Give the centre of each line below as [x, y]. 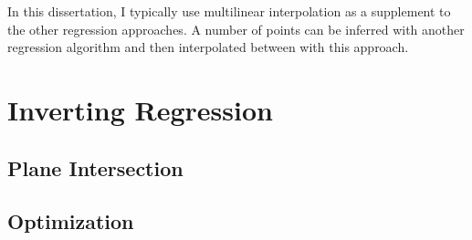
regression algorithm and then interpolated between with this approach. [208, 47]
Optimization [71, 221]
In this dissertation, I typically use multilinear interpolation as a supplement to [229, 11]
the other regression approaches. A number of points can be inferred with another [236, 29]
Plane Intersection [95, 167]
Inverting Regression [140, 109]
